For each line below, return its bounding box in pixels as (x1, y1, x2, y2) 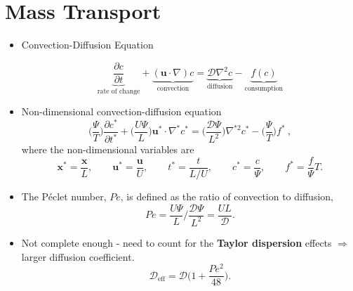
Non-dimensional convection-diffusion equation (21, 104, 222, 119)
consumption (244, 85, 284, 93)
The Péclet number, (21, 188, 107, 203)
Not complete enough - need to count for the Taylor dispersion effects (21, 235, 332, 250)
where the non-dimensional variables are (21, 142, 194, 157)
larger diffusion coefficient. (21, 249, 135, 264)
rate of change (97, 87, 140, 95)
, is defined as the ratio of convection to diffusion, (120, 188, 333, 203)
